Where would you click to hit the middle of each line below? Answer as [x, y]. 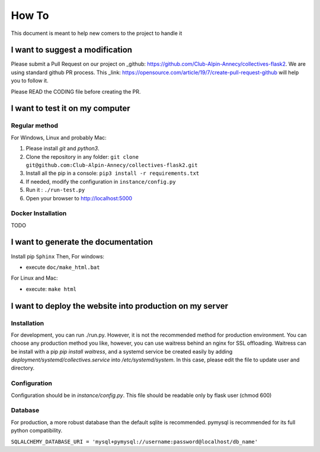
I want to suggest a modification [72, 50]
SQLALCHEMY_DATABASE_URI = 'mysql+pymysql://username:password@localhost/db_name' [134, 442]
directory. [23, 368]
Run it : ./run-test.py [55, 190]
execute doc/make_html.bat [63, 267]
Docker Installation [39, 213]
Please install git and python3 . [63, 149]
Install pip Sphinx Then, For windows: [58, 256]
